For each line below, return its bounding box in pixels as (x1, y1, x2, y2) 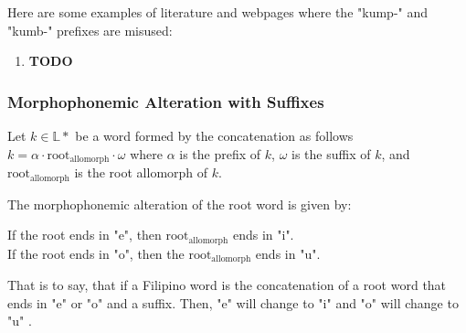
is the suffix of (291, 144, 371, 163)
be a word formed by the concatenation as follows (75, 126, 354, 145)
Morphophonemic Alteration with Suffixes (7, 90, 324, 113)
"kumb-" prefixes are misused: (7, 20, 173, 39)
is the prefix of (179, 144, 261, 163)
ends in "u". (255, 243, 321, 263)
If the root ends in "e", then (7, 225, 162, 244)
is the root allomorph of (74, 163, 208, 182)
